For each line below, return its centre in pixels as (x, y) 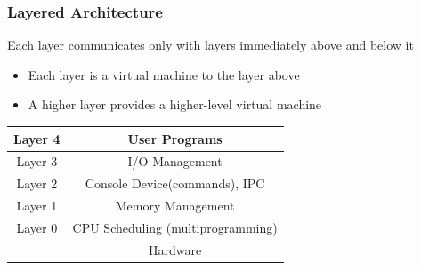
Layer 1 (37, 206)
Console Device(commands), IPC (175, 183)
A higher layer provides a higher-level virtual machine (175, 104)
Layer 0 (37, 227)
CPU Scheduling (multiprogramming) (175, 227)
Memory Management (175, 206)
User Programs (175, 138)
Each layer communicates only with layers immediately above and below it (210, 45)
